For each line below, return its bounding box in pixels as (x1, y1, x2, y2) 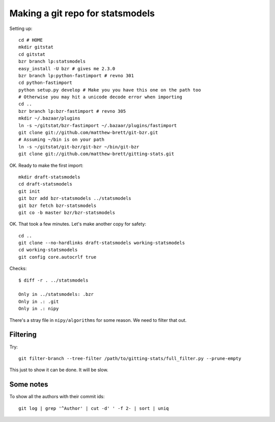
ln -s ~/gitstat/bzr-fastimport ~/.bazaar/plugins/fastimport (18, 123, 177, 128)
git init (18, 188, 40, 194)
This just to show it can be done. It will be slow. (9, 367, 108, 373)
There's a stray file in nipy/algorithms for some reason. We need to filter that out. (9, 317, 187, 323)
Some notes (9, 380, 48, 389)
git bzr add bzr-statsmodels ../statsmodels (18, 196, 132, 201)
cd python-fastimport (18, 80, 72, 86)
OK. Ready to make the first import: (9, 162, 84, 168)
